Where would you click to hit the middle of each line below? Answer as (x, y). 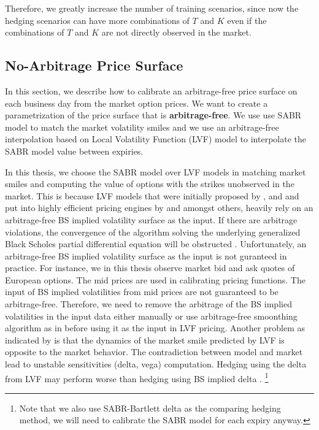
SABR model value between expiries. (74, 151)
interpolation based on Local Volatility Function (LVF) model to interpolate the (156, 139)
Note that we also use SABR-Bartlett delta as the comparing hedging (150, 408)
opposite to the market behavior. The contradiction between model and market (154, 352)
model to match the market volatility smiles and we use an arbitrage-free (142, 127)
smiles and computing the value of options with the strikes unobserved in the (150, 184)
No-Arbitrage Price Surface (94, 65)
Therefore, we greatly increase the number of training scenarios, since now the (152, 8)
